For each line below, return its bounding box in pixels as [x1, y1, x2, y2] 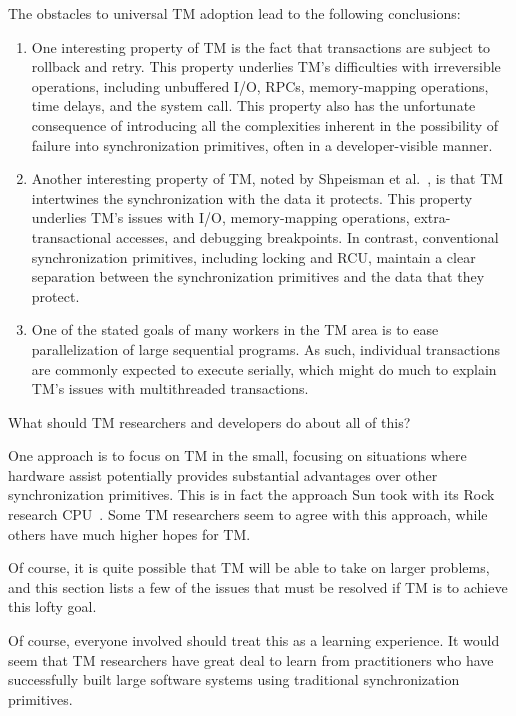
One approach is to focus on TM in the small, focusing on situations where [8, 445, 467, 466]
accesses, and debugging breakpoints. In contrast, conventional [115, 226, 499, 247]
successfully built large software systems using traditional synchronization [8, 669, 460, 690]
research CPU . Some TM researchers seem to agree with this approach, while [8, 504, 488, 525]
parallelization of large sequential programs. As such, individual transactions [31, 338, 500, 359]
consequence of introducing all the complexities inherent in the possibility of [31, 114, 499, 135]
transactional [31, 226, 112, 247]
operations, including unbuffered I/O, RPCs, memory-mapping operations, [31, 75, 489, 96]
